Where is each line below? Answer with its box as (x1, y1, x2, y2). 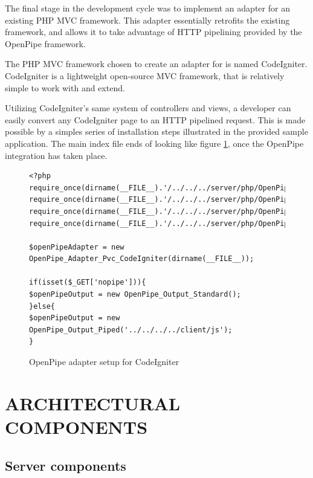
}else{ (29, 302, 55, 311)
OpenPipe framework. (5, 37, 86, 50)
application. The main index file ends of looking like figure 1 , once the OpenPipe (5, 137, 304, 149)
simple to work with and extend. (5, 81, 125, 94)
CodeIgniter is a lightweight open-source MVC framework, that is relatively (5, 69, 285, 82)
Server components (5, 456, 126, 474)
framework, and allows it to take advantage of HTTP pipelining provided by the (5, 25, 302, 38)
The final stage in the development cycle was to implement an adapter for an (5, 2, 290, 14)
